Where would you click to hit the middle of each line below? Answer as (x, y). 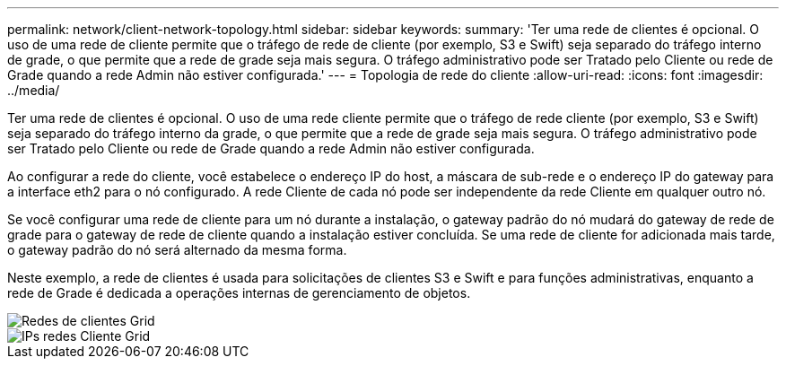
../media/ (34, 90)
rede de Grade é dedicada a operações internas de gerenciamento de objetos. (239, 293)
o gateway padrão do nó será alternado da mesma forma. (177, 250)
